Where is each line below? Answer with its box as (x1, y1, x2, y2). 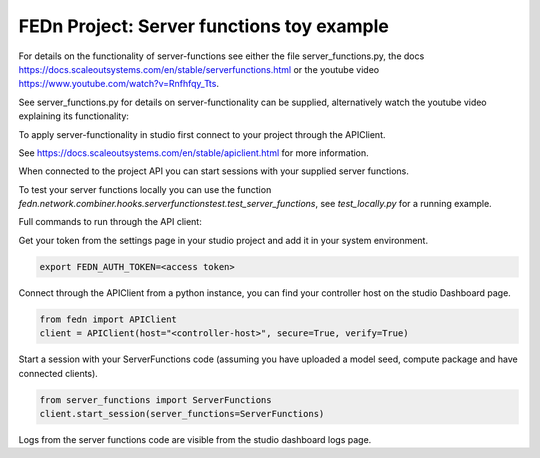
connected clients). (18, 367, 99, 379)
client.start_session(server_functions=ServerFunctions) (39, 408, 325, 419)
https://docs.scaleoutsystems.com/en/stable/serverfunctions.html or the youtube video (18, 63, 380, 75)
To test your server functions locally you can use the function (18, 183, 272, 195)
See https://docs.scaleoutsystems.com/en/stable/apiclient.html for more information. (18, 146, 369, 159)
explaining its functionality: (18, 110, 130, 122)
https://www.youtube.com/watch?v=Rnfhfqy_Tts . (18, 78, 220, 90)
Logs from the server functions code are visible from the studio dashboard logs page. (18, 433, 372, 445)
